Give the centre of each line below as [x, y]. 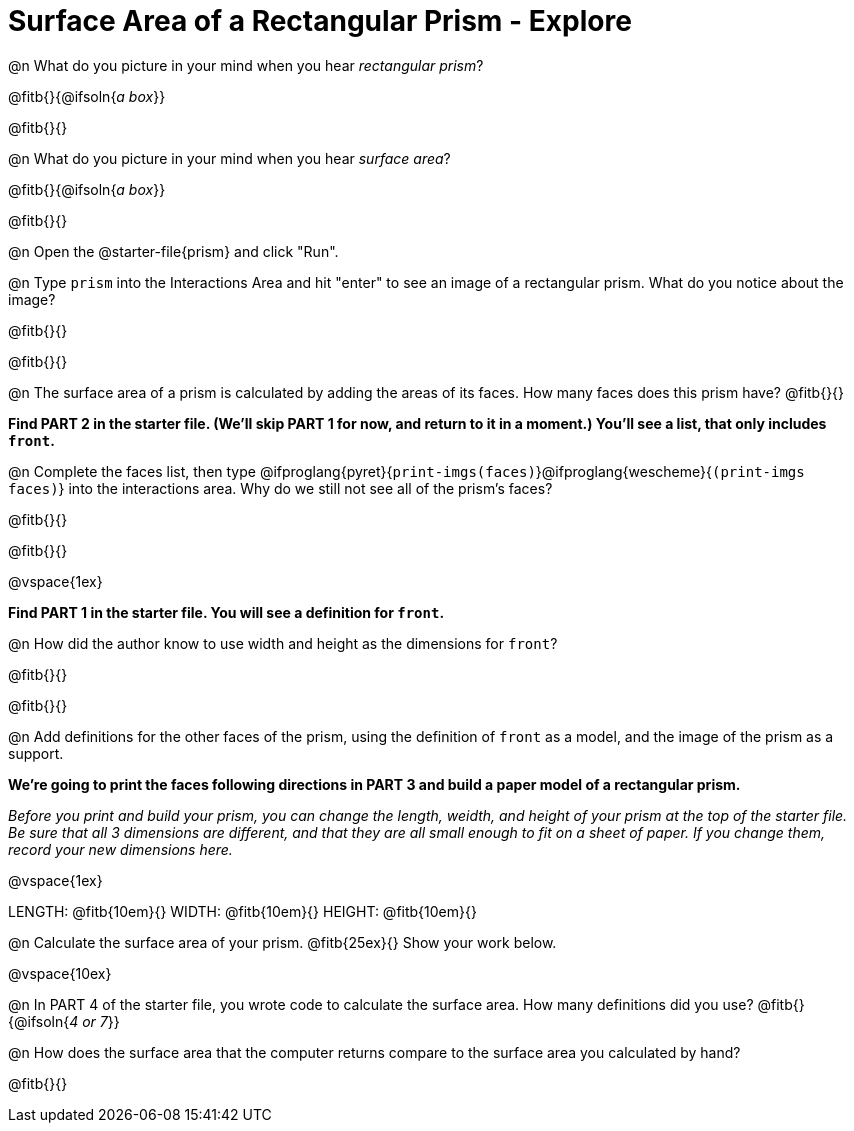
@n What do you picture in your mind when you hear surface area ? [229, 158]
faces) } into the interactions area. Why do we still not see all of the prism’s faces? [280, 488]
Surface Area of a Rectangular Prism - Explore [320, 21]
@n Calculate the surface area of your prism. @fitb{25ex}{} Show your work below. [282, 942]
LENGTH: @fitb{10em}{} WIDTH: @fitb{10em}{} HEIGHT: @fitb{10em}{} [242, 911]
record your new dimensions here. [120, 849]
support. [36, 753]
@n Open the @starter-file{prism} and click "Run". [173, 251]
